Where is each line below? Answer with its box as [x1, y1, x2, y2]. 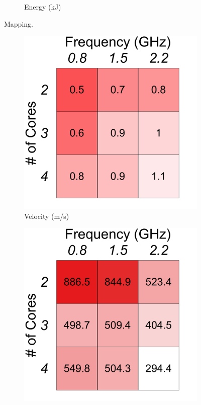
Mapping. [4, 18, 33, 29]
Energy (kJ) [24, 2, 61, 12]
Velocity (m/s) [24, 210, 69, 221]
